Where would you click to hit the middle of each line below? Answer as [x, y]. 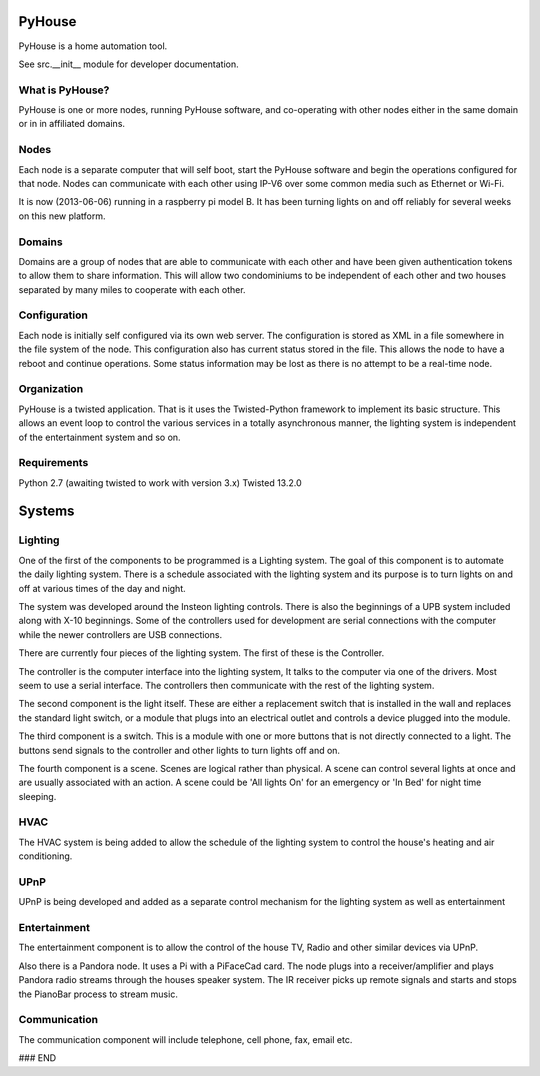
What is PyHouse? [64, 90]
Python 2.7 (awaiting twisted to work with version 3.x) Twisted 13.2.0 [160, 482]
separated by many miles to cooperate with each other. [132, 289]
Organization [51, 389]
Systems [46, 511]
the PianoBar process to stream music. [98, 994]
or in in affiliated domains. [71, 124]
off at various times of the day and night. [102, 588]
